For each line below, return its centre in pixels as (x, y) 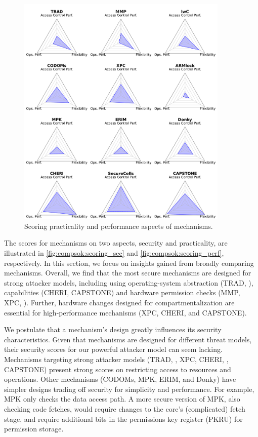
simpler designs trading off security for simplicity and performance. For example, (129, 389)
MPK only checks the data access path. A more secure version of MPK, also (122, 399)
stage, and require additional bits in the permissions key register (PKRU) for (123, 419)
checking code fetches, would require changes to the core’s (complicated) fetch (125, 408)
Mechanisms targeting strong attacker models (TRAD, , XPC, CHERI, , (116, 359)
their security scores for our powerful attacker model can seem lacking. (113, 349)
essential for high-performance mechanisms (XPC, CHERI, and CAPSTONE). (125, 312)
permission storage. (34, 429)
